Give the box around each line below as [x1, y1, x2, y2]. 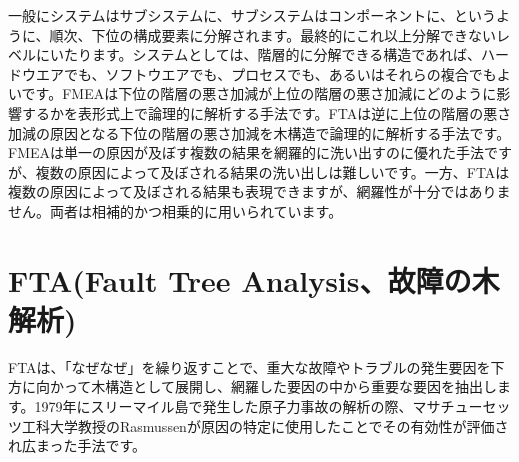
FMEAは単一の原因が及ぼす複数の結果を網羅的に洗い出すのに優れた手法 [8, 142, 485, 163]
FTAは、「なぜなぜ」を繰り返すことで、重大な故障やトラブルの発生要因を [8, 356, 491, 377]
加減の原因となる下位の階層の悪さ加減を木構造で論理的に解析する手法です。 [8, 122, 511, 143]
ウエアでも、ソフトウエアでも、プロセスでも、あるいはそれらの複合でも [21, 63, 497, 84]
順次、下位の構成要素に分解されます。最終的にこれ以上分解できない [49, 24, 496, 45]
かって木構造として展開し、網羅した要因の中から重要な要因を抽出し [49, 376, 497, 397]
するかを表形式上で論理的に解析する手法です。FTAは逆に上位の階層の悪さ [21, 102, 512, 123]
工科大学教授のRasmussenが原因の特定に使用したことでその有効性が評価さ [21, 415, 509, 436]
